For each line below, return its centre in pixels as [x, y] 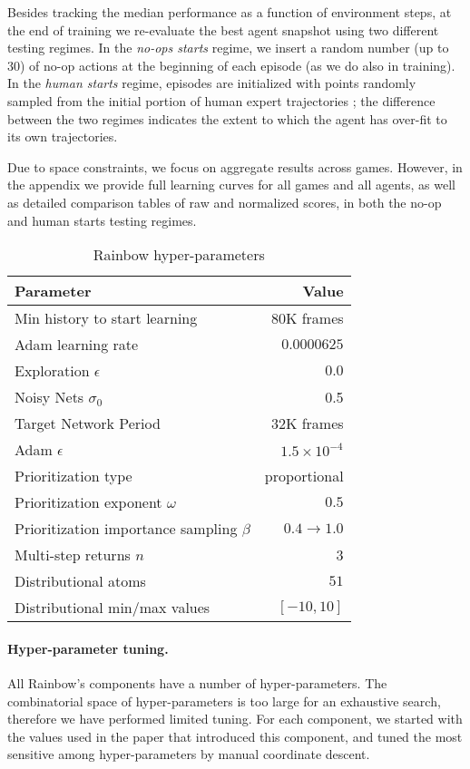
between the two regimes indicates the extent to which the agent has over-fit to [227, 118]
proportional [304, 476]
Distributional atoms [80, 581]
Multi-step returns [73, 555]
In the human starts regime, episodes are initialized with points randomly [212, 83]
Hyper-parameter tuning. [88, 648]
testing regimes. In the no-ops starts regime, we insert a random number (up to [228, 48]
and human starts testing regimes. [102, 220]
